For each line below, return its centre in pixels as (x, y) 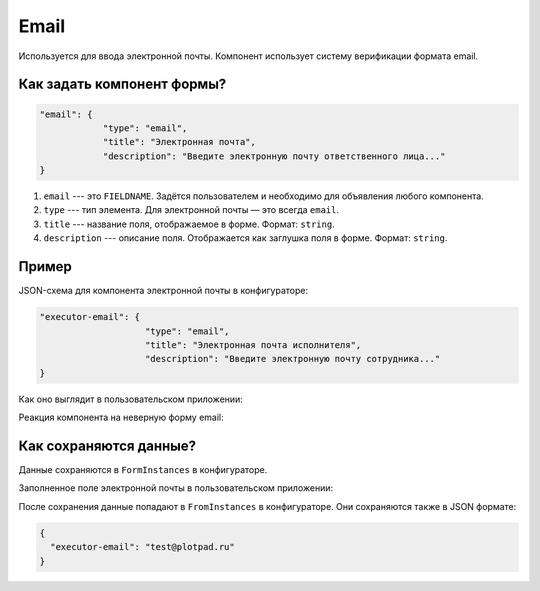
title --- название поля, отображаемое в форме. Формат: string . (189, 224)
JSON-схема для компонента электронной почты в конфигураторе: (163, 291)
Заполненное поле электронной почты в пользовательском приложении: (176, 488)
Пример (45, 266)
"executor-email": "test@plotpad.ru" (142, 547)
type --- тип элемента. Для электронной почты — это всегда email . (191, 210)
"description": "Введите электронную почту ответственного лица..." (274, 156)
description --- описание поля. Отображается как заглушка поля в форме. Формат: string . (245, 238)
